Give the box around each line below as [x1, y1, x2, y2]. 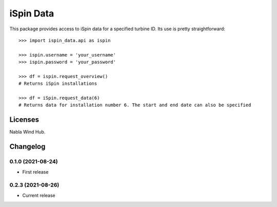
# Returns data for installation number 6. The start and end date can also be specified [18, 102, 251, 108]
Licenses [9, 116, 39, 124]
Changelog [9, 142, 46, 151]
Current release [22, 192, 56, 198]
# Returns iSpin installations [18, 81, 97, 87]
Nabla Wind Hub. [9, 129, 46, 135]
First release [22, 168, 49, 175]
